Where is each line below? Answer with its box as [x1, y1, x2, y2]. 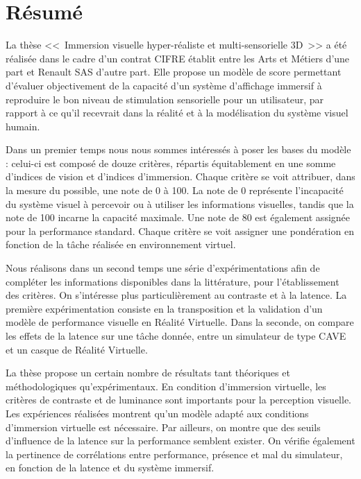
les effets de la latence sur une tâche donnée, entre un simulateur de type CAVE [6, 329, 346, 342]
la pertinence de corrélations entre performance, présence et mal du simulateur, [6, 446, 343, 461]
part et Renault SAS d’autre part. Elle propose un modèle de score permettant [6, 64, 342, 79]
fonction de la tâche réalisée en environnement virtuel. [6, 237, 236, 252]
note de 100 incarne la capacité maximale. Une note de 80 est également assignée [6, 210, 351, 225]
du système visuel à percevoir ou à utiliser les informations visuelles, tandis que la [6, 196, 354, 211]
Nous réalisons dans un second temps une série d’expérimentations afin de [6, 261, 320, 275]
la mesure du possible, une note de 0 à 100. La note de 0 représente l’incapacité [6, 183, 344, 198]
